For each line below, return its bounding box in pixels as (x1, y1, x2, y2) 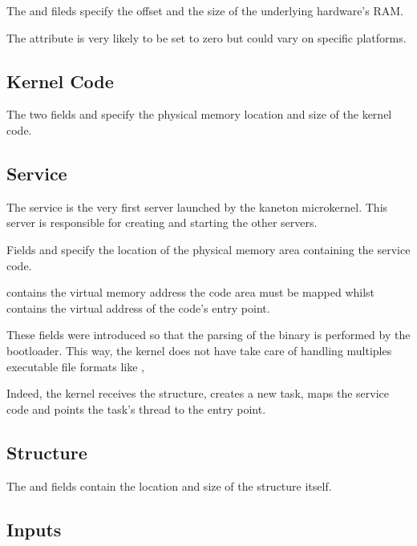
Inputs (6, 516, 62, 541)
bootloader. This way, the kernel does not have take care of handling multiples (6, 342, 392, 358)
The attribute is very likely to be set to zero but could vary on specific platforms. (6, 29, 407, 46)
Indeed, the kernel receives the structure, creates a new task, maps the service (6, 385, 389, 402)
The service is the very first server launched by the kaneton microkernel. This (6, 198, 388, 215)
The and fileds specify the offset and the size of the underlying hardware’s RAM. (6, 2, 403, 18)
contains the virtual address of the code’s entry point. (6, 299, 270, 316)
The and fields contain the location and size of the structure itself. (6, 477, 332, 494)
